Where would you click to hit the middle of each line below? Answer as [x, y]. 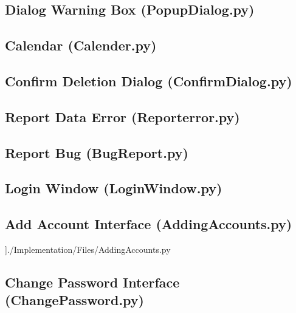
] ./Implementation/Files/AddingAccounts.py [88, 249]
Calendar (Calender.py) [81, 45]
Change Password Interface [92, 282]
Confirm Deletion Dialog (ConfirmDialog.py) [149, 81]
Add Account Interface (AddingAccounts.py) [149, 224]
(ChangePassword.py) [75, 300]
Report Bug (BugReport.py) [97, 152]
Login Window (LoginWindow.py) [114, 188]
